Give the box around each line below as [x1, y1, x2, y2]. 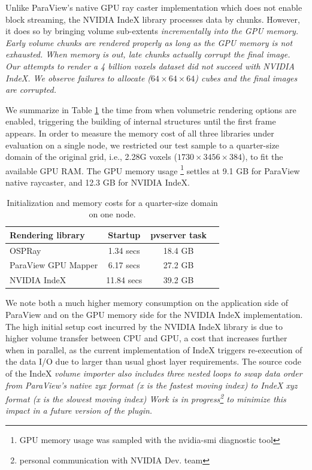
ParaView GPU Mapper [10, 259, 98, 271]
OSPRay [10, 244, 41, 256]
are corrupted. [5, 83, 56, 96]
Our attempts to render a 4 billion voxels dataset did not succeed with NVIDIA [5, 59, 295, 72]
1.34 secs [108, 244, 140, 256]
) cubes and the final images [195, 71, 298, 84]
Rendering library [10, 228, 85, 241]
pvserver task [150, 228, 207, 241]
